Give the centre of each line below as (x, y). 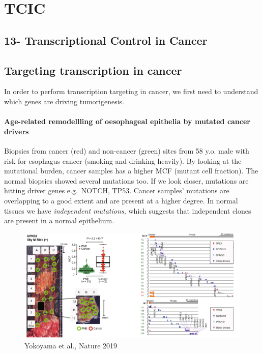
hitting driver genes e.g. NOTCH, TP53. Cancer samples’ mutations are (117, 190)
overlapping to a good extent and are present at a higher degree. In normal (121, 200)
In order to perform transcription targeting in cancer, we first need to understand (131, 91)
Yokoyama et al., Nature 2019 (71, 345)
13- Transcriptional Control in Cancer (106, 40)
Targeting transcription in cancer (93, 70)
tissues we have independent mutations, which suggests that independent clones (128, 210)
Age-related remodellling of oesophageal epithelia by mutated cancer (127, 121)
